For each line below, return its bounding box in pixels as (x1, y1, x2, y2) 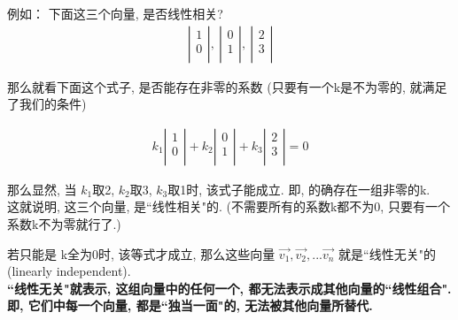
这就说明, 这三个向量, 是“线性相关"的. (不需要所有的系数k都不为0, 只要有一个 (7, 197, 450, 216)
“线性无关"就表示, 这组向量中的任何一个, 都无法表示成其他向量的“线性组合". (7, 278, 452, 297)
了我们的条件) (7, 95, 87, 113)
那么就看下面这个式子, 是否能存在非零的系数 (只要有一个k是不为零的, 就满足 (7, 77, 447, 95)
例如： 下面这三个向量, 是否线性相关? (7, 4, 223, 22)
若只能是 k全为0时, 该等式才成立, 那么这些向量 (7, 244, 276, 263)
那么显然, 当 (7, 179, 77, 198)
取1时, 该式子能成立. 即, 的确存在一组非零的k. (167, 179, 431, 198)
